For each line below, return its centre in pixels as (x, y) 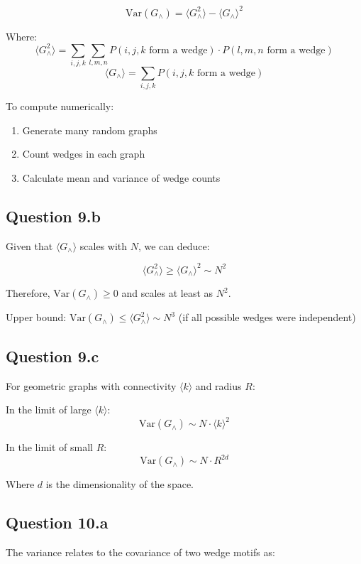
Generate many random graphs (90, 130)
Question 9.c (52, 356)
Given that (29, 245)
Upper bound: (36, 317)
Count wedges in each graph (84, 154)
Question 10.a (57, 522)
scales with (104, 245)
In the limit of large (49, 410)
